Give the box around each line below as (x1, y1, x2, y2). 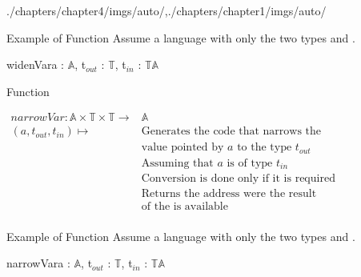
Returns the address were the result (141, 188, 317, 200)
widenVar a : (6, 56, 65, 73)
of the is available (141, 201, 228, 213)
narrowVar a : (6, 255, 70, 271)
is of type (227, 157, 273, 169)
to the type (237, 142, 292, 154)
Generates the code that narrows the (141, 126, 322, 138)
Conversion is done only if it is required (141, 173, 335, 185)
